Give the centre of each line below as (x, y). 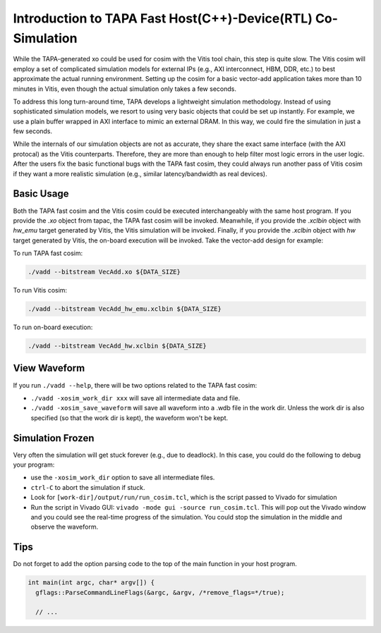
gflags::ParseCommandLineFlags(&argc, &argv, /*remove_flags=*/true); (160, 592)
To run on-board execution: (53, 327)
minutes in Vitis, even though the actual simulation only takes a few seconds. (125, 89)
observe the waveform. (65, 527)
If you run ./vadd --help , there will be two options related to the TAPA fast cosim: (135, 385)
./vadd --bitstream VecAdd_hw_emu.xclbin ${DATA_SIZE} (125, 309)
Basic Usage (41, 194)
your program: (34, 465)
